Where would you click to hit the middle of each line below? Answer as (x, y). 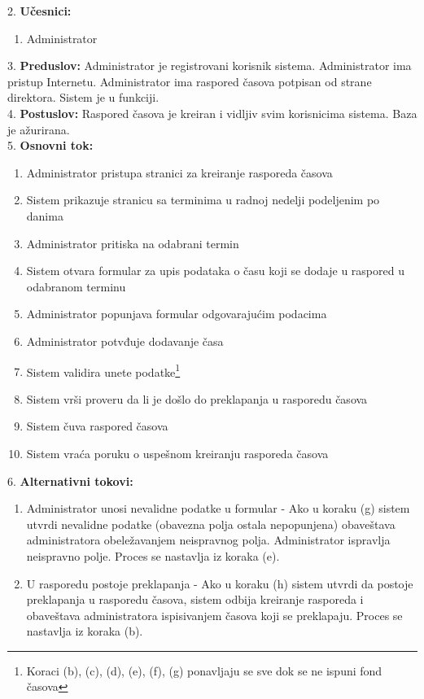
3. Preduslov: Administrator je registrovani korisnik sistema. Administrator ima (210, 66)
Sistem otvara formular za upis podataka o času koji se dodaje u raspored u (215, 271)
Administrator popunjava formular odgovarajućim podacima (177, 314)
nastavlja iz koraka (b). (85, 631)
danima (45, 215)
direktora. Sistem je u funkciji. (83, 97)
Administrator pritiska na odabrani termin (133, 243)
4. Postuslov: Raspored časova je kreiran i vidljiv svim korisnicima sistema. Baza (212, 113)
